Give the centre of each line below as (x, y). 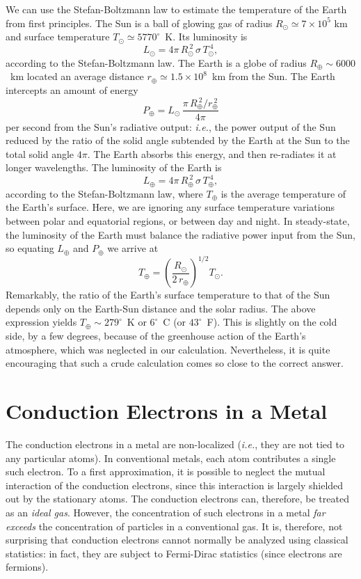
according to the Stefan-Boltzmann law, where (104, 193)
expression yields (41, 322)
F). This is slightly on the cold (272, 322)
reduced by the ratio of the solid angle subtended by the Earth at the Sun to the (178, 140)
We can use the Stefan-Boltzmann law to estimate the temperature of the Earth (176, 9)
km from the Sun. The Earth (274, 76)
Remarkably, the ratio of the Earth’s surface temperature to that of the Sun (168, 295)
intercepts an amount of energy (72, 89)
